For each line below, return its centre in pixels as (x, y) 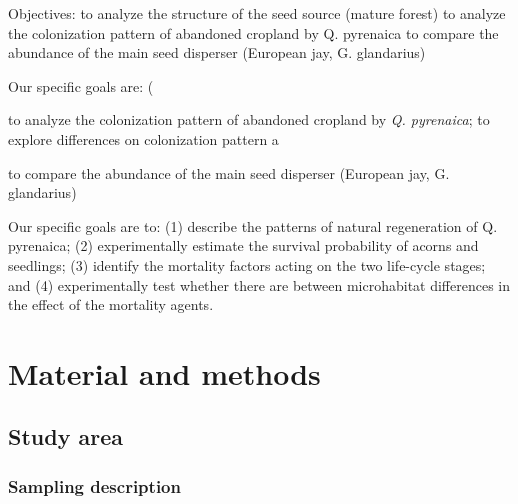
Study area (65, 436)
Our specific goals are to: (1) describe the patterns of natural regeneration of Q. (253, 225)
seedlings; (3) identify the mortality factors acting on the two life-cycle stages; (247, 264)
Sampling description (94, 485)
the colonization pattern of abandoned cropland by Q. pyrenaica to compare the (253, 32)
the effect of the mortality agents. (111, 304)
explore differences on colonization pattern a (143, 138)
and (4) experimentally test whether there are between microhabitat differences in (259, 284)
